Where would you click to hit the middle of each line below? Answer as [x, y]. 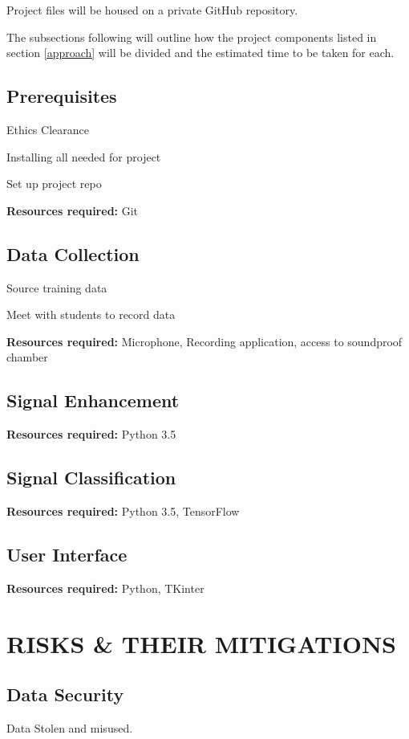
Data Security [65, 694]
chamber [27, 357]
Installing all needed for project [84, 156]
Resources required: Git [73, 210]
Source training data [57, 287]
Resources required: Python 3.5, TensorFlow [123, 510]
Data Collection [73, 253]
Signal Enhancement [93, 400]
